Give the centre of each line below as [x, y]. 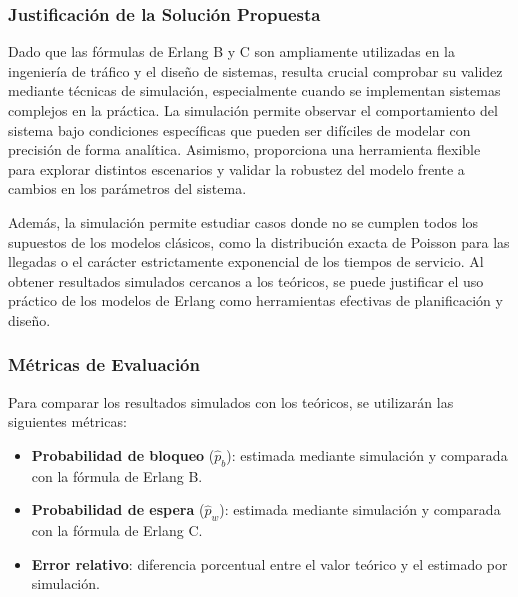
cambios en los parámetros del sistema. [127, 188]
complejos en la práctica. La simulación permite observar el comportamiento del [253, 110]
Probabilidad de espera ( [118, 509]
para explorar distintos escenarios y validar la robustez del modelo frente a [236, 168]
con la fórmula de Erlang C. [117, 530]
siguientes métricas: [67, 421]
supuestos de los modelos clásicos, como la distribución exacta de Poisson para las [259, 241]
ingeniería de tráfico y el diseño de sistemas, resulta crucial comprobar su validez [255, 70]
